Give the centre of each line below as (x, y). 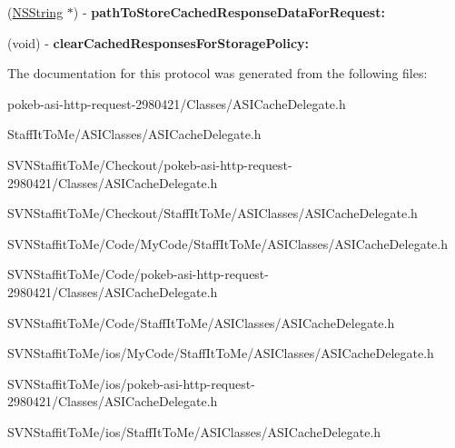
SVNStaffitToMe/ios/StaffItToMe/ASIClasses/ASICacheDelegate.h (194, 431)
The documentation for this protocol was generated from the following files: (218, 73)
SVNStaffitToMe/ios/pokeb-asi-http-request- (131, 383)
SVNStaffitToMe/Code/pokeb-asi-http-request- (138, 274)
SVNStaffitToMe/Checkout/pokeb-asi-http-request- (150, 164)
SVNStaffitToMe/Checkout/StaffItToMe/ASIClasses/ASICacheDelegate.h (213, 213)
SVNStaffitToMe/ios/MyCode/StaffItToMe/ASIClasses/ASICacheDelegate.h (221, 353)
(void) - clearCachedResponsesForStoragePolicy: (158, 42)
